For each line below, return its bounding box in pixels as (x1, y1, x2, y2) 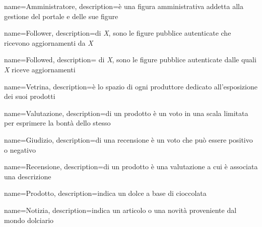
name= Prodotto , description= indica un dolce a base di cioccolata (4, 188, 207, 198)
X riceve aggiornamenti (4, 64, 76, 74)
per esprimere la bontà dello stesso (4, 118, 111, 128)
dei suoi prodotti (4, 91, 55, 101)
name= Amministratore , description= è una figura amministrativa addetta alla (4, 1, 243, 11)
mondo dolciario (4, 214, 54, 225)
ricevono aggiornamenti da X (4, 37, 93, 48)
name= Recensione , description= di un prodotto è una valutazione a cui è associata (4, 161, 258, 172)
